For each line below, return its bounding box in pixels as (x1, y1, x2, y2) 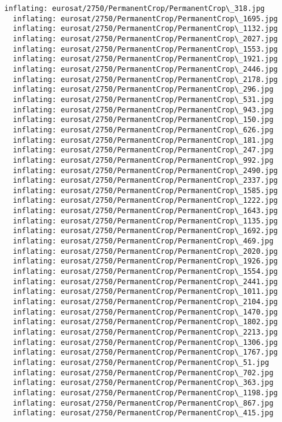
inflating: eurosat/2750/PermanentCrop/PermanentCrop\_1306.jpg (13, 338, 278, 347)
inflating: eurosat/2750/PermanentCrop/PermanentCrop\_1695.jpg (13, 14, 278, 23)
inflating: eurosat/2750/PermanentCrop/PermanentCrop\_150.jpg (13, 115, 274, 124)
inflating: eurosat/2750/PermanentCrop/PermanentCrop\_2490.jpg (13, 166, 278, 175)
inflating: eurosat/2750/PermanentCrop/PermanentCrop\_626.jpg (13, 125, 274, 134)
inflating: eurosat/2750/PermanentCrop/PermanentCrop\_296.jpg (13, 85, 274, 94)
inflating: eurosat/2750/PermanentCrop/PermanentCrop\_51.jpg (13, 358, 269, 367)
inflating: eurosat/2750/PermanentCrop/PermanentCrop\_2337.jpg (13, 176, 278, 185)
